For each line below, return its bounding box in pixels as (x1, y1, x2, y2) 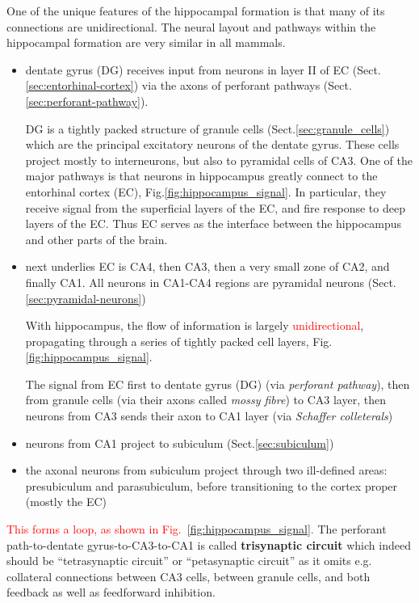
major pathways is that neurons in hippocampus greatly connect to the (25, 167, 378, 184)
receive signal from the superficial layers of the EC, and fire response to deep (25, 199, 405, 216)
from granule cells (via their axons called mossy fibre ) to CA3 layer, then (25, 391, 386, 408)
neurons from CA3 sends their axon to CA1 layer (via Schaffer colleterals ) (25, 407, 393, 424)
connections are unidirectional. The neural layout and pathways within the (6, 18, 376, 35)
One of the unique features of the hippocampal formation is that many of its (6, 2, 385, 19)
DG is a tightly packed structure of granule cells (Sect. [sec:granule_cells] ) (25, 120, 390, 137)
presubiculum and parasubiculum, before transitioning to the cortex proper (25, 477, 398, 494)
